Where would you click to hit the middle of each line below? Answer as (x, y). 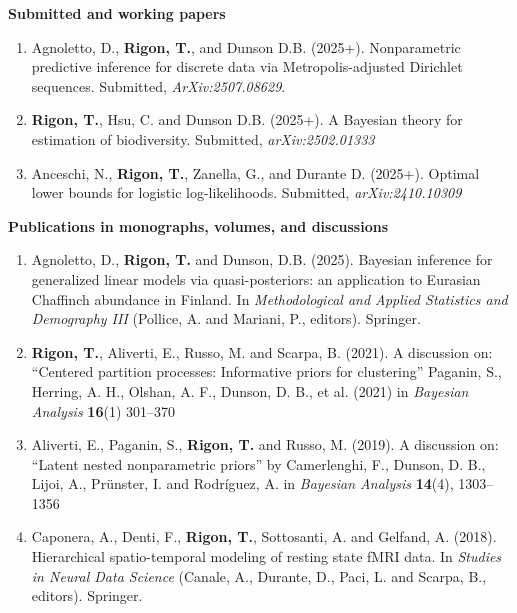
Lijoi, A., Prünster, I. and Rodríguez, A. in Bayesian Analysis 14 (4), (242, 483)
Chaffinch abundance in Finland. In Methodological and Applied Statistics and (269, 298)
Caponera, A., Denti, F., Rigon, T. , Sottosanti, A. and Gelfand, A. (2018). (264, 536)
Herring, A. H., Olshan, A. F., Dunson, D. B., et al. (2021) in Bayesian (250, 390)
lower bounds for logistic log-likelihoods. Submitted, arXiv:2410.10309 (246, 192)
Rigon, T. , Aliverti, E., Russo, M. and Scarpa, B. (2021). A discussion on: (262, 351)
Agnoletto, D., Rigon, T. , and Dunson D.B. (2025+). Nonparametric (246, 46)
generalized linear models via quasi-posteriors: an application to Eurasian (256, 278)
